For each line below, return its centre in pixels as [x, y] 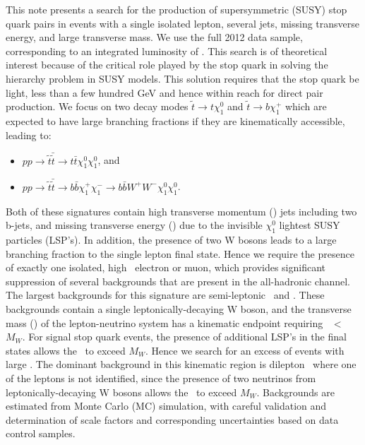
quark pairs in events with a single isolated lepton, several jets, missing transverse [183, 23]
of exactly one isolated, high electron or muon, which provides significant [166, 267]
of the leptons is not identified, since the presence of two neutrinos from [161, 378]
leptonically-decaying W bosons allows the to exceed [121, 392]
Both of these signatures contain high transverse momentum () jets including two [181, 211]
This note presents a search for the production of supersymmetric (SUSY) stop [176, 9]
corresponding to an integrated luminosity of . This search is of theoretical [167, 51]
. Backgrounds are [295, 392]
